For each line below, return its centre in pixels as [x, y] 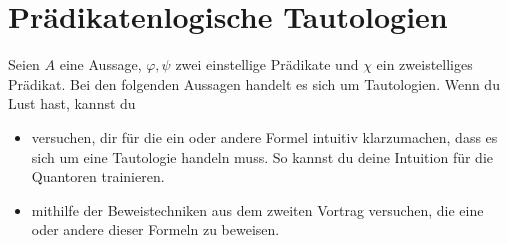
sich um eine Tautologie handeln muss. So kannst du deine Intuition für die [262, 156]
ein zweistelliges [424, 64]
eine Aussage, [100, 64]
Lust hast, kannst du [72, 103]
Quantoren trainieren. [98, 176]
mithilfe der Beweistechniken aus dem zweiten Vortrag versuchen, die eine [257, 209]
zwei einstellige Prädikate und [267, 64]
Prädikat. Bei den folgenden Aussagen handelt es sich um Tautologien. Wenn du [254, 83]
